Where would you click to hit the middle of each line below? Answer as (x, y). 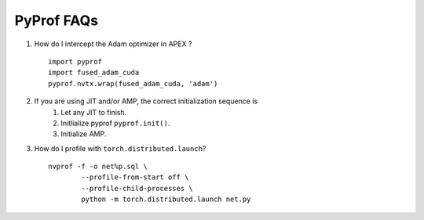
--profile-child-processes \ (137, 188)
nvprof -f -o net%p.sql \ (98, 167)
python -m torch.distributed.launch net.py (166, 199)
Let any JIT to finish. (94, 112)
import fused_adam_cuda (94, 73)
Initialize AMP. (84, 134)
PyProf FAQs (56, 20)
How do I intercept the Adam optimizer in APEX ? (113, 44)
